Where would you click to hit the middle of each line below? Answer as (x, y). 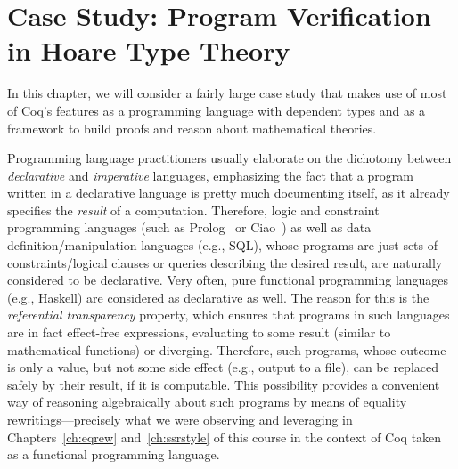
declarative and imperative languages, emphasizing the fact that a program (210, 175)
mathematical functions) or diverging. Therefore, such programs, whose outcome (227, 349)
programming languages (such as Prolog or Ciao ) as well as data (189, 227)
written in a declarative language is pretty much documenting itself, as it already (229, 193)
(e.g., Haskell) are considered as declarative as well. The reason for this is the (218, 297)
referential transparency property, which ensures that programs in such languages (229, 315)
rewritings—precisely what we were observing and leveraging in (180, 419)
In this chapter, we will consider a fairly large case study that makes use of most (227, 93)
